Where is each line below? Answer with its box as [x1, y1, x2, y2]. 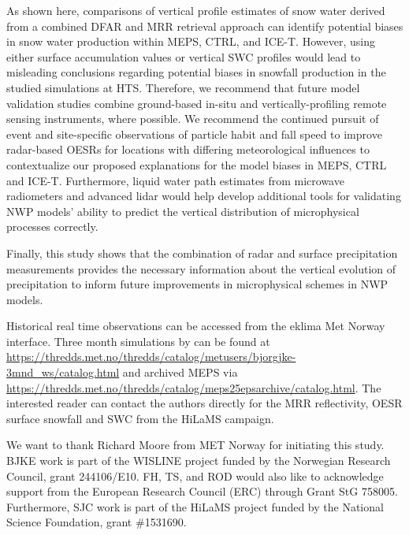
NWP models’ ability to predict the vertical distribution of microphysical [6, 202, 359, 219]
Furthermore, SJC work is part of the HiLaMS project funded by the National [6, 498, 384, 515]
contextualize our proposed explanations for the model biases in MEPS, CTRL [6, 156, 387, 173]
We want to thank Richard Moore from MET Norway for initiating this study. [6, 437, 385, 453]
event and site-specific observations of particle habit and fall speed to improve [6, 125, 382, 142]
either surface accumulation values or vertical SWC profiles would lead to [6, 48, 361, 65]
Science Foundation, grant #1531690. [6, 514, 187, 530]
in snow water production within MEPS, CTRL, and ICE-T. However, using [6, 33, 375, 50]
